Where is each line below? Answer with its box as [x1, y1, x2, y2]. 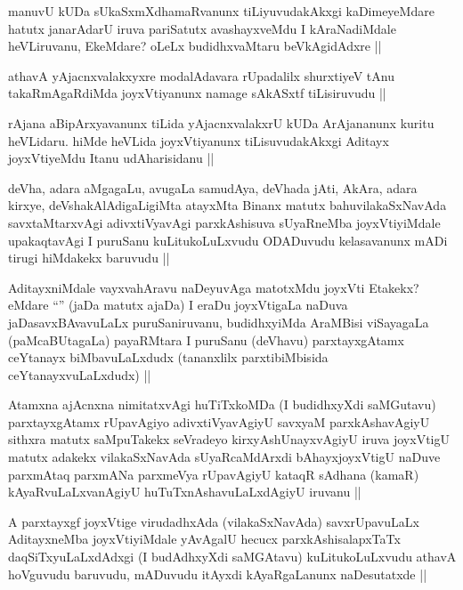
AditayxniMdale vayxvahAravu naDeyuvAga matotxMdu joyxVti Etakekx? [8, 278, 419, 296]
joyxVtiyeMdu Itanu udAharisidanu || [8, 149, 215, 167]
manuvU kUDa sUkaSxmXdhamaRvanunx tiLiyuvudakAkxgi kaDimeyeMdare [8, 2, 435, 20]
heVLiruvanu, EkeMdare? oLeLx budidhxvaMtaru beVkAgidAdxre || [8, 36, 382, 55]
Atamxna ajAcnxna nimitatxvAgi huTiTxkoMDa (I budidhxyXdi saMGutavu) [8, 395, 436, 414]
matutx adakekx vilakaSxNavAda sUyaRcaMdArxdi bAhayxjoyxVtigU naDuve [8, 448, 441, 466]
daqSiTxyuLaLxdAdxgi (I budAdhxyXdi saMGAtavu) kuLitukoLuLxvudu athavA [8, 547, 457, 566]
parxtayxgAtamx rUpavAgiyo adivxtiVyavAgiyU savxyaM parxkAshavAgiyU [8, 412, 430, 431]
